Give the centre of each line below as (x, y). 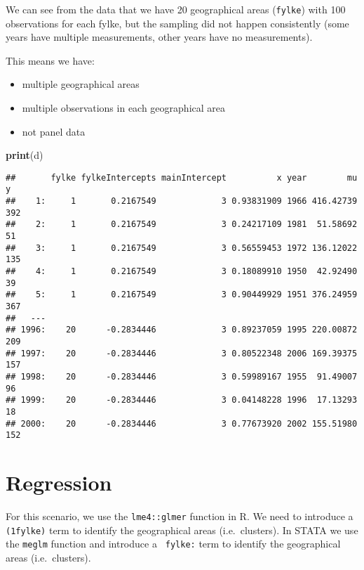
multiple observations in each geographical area (124, 108)
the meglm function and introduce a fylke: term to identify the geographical (173, 544)
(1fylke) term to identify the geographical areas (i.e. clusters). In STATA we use (182, 530)
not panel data (54, 131)
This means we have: (50, 60)
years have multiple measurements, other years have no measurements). (159, 37)
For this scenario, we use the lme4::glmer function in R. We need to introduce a (180, 516)
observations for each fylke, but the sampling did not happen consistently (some (177, 23)
